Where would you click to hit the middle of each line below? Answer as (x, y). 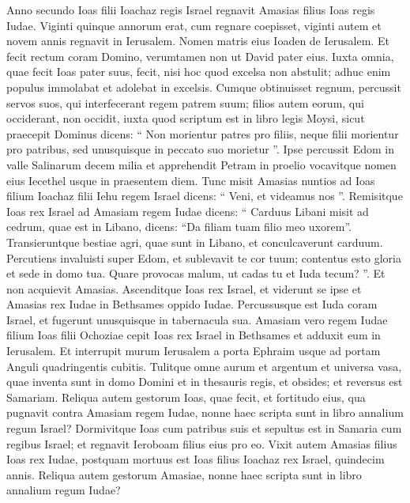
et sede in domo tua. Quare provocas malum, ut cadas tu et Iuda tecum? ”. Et (196, 273)
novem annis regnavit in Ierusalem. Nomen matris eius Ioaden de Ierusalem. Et (198, 41)
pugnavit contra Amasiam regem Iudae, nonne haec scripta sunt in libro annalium (205, 412)
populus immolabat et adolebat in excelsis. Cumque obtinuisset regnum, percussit (204, 87)
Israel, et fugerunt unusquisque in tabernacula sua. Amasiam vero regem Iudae (197, 319)
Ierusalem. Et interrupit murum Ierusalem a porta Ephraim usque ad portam (194, 351)
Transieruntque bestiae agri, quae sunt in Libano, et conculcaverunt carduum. (195, 242)
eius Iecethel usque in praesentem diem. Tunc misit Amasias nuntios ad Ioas (191, 180)
